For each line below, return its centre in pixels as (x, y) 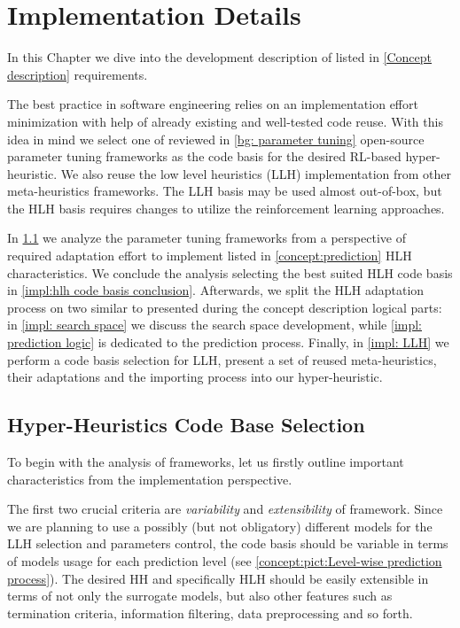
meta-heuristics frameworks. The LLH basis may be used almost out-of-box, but (225, 191)
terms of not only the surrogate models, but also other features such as (200, 596)
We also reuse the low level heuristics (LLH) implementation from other (256, 173)
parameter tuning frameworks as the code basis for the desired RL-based (204, 156)
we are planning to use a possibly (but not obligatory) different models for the (220, 526)
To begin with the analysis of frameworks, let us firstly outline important (206, 462)
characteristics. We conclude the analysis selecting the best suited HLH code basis (230, 272)
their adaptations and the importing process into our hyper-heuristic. (195, 377)
